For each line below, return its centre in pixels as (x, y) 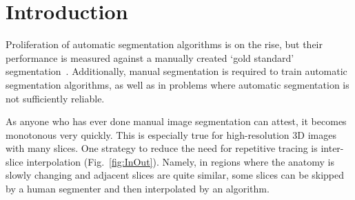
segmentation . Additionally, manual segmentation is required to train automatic (176, 71)
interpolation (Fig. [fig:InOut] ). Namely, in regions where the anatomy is (180, 161)
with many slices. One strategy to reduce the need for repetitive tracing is (162, 148)
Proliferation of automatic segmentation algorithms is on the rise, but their (164, 44)
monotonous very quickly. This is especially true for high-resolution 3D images (171, 134)
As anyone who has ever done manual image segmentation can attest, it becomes (176, 121)
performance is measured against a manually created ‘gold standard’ (150, 57)
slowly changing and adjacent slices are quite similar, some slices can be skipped (175, 175)
